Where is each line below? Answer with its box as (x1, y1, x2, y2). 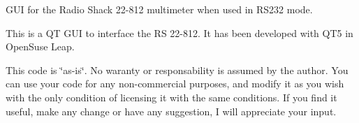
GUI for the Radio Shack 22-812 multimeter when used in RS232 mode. (6, 2, 313, 16)
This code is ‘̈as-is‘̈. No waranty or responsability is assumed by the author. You (6, 62, 349, 77)
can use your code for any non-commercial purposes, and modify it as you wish (6, 76, 344, 91)
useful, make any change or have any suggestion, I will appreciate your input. (6, 103, 337, 118)
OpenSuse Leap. (6, 39, 75, 54)
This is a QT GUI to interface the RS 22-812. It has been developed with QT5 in (6, 25, 353, 40)
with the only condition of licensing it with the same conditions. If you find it (6, 89, 337, 104)
